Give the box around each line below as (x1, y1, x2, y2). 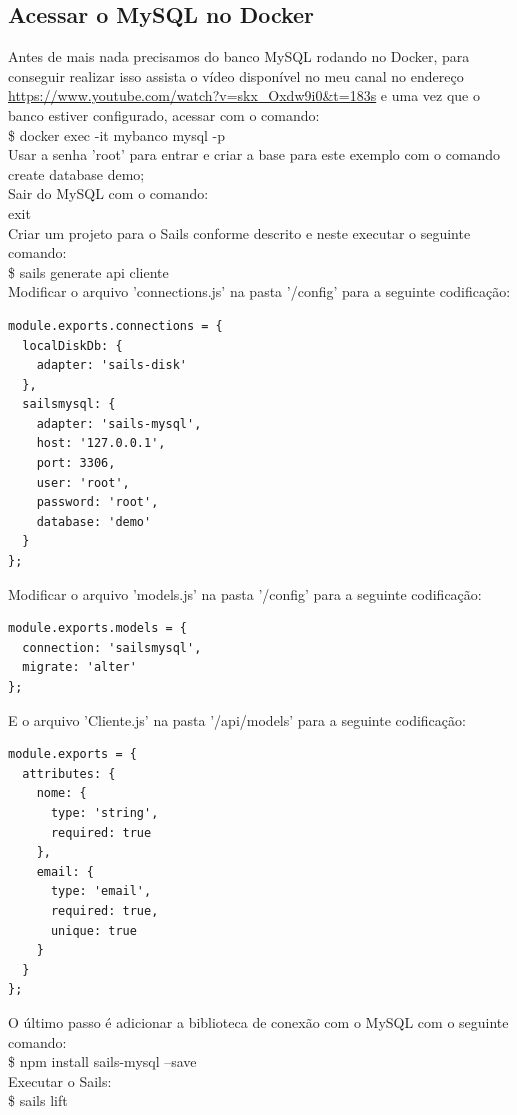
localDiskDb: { (22, 338, 123, 353)
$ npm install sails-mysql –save (8, 1051, 197, 1072)
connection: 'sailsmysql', (22, 640, 202, 655)
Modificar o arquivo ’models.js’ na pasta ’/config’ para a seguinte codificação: (8, 583, 482, 604)
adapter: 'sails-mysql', (36, 416, 202, 431)
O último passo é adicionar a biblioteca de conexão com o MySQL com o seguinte (8, 1011, 509, 1032)
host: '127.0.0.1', (36, 436, 166, 451)
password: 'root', (36, 495, 159, 510)
